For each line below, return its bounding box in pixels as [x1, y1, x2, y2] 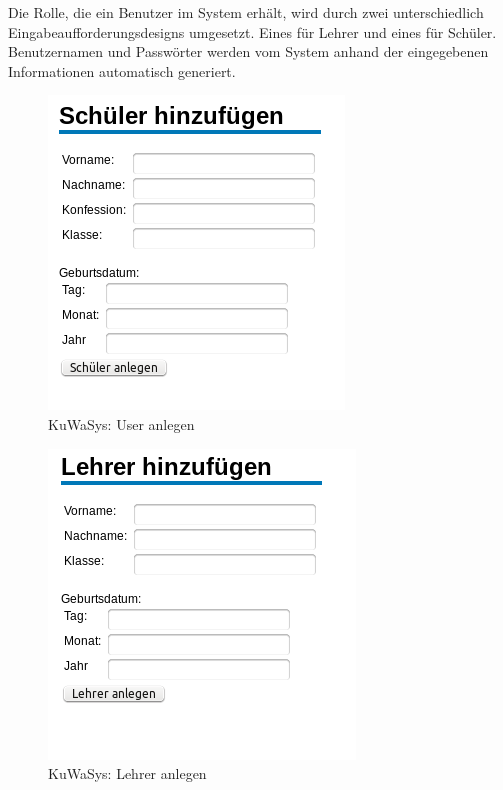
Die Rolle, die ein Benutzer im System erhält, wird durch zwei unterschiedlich [8, 2, 484, 22]
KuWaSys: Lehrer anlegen [48, 763, 207, 784]
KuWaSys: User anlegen [48, 413, 195, 434]
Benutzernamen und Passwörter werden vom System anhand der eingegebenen [8, 41, 489, 62]
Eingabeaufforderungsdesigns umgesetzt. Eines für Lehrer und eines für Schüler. [8, 21, 497, 42]
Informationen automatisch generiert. [8, 60, 236, 81]
